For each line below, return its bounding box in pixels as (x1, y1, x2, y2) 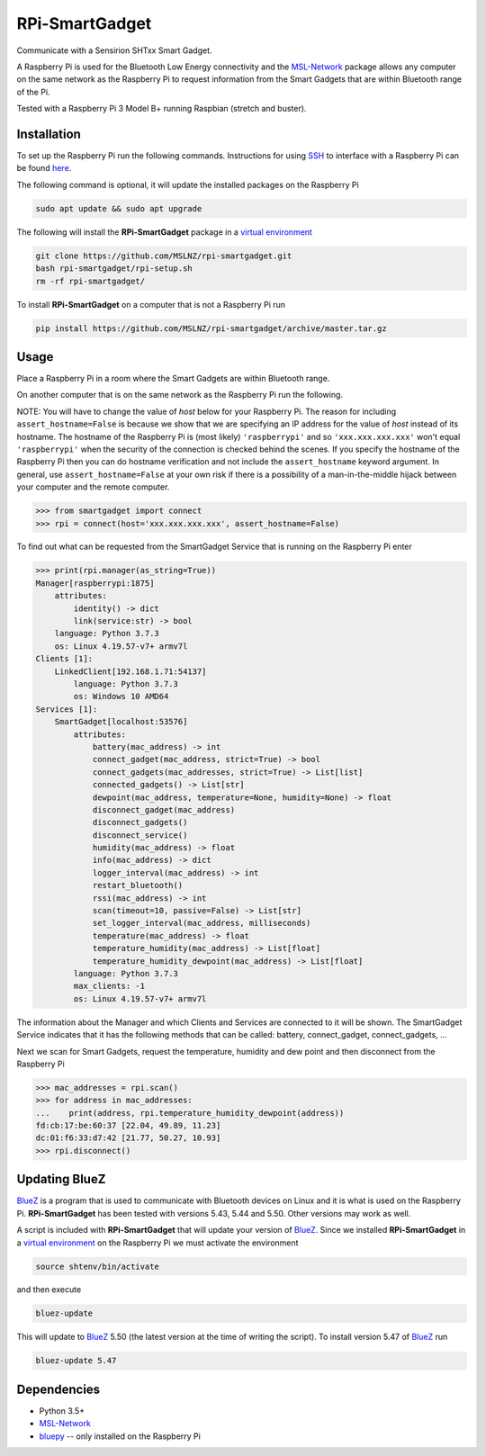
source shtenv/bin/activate (35, 1261, 159, 1272)
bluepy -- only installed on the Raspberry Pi (39, 1431, 202, 1442)
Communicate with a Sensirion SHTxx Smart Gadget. (16, 45, 212, 56)
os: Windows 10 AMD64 (73, 691, 169, 702)
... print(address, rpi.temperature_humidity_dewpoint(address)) (35, 1108, 345, 1118)
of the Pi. (16, 86, 50, 97)
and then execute (16, 1284, 82, 1295)
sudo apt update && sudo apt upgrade (35, 203, 202, 213)
